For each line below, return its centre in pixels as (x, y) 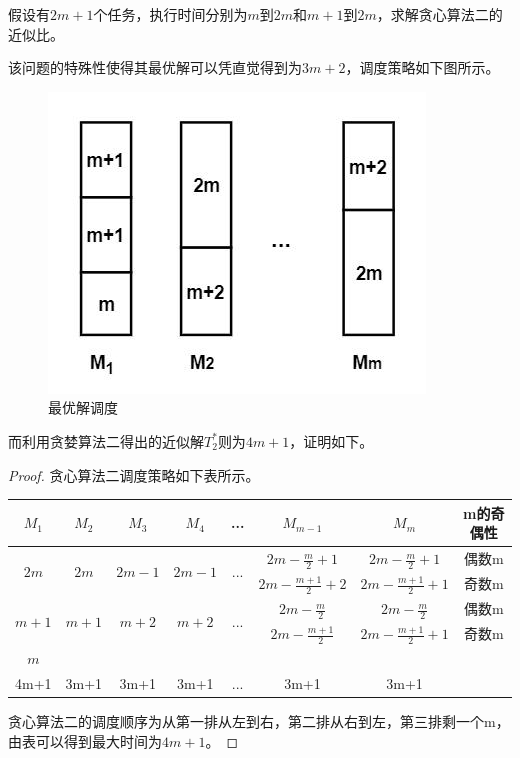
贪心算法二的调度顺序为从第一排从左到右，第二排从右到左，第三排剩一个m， (259, 721)
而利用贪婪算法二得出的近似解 (106, 440)
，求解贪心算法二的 (439, 14)
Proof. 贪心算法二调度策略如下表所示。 (134, 474)
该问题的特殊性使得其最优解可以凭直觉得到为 (155, 67)
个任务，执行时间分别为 (170, 14)
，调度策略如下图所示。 (422, 67)
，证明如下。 (331, 440)
